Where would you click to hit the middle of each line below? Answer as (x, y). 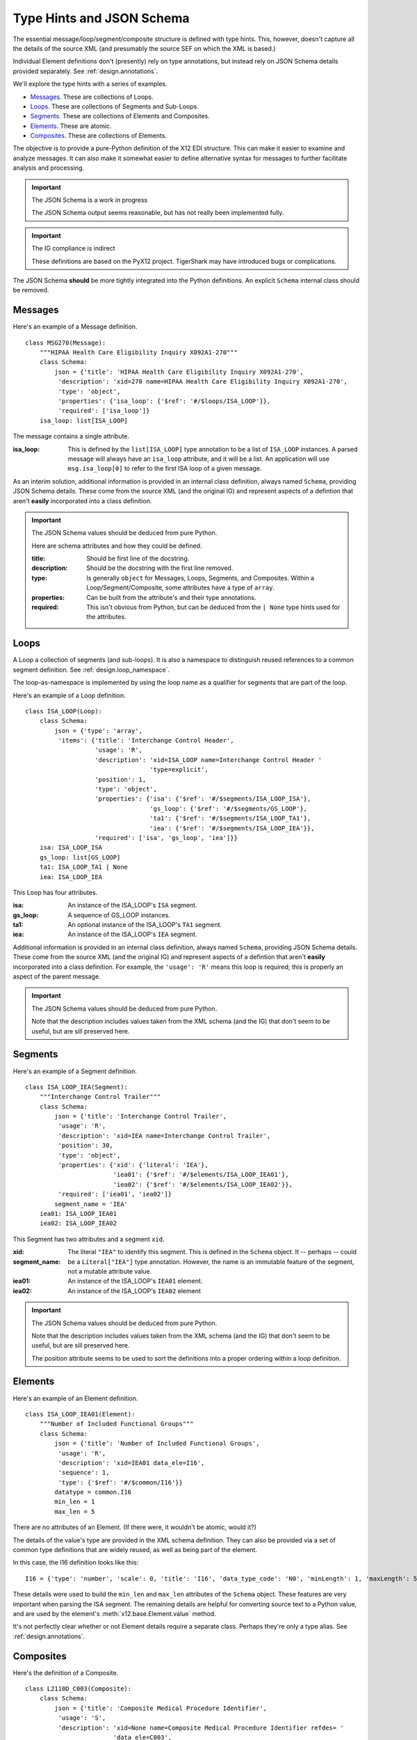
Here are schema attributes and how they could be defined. (117, 546)
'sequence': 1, (84, 1473)
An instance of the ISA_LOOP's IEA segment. (132, 934)
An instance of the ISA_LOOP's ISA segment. (132, 905)
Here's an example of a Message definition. (75, 326)
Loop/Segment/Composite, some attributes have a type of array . (180, 587)
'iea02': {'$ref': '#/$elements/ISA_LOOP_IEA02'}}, (203, 1184)
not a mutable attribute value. (110, 1271)
